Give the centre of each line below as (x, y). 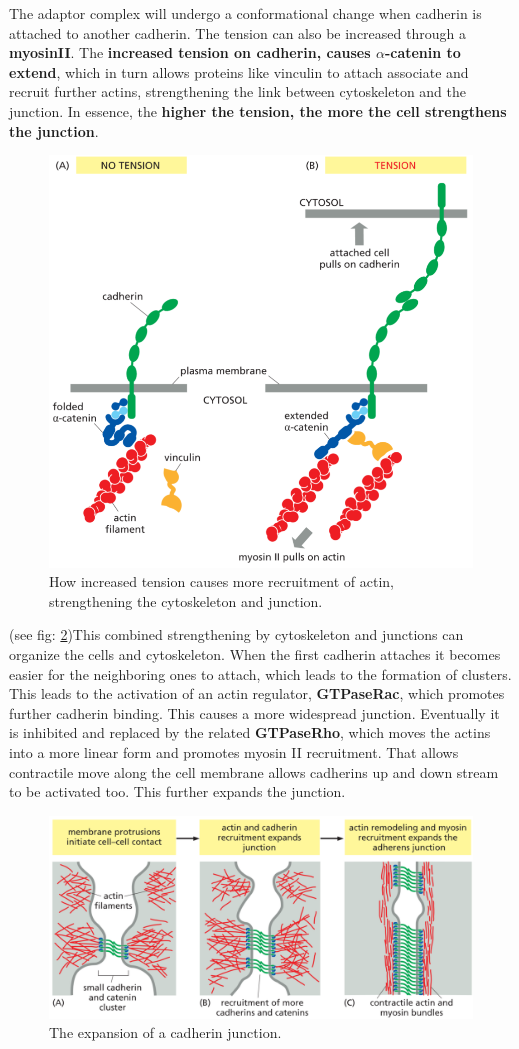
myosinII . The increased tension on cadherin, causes (190, 52)
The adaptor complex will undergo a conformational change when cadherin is (245, 13)
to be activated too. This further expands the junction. (177, 791)
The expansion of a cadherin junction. (165, 1032)
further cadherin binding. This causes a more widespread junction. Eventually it (254, 712)
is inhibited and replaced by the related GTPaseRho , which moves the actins (250, 732)
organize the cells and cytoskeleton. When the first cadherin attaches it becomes (255, 653)
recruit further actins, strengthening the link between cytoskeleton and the (238, 91)
